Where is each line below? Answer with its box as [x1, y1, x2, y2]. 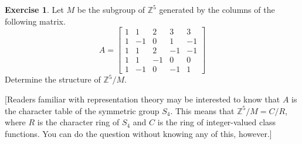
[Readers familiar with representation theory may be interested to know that [5, 92, 280, 105]
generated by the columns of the [159, 4, 275, 15]
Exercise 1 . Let [5, 4, 64, 15]
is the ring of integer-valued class [157, 116, 276, 128]
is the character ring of [37, 116, 120, 128]
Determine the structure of [5, 73, 101, 85]
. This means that [170, 104, 235, 116]
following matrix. [5, 15, 66, 27]
